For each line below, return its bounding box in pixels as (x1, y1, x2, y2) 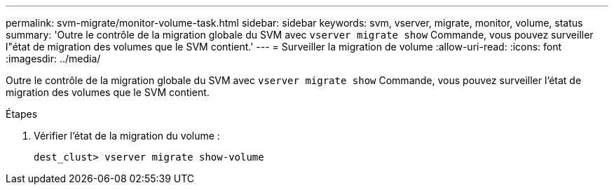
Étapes (6, 108, 38, 120)
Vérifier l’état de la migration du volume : (34, 130, 220, 142)
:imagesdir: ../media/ (6, 53, 101, 65)
